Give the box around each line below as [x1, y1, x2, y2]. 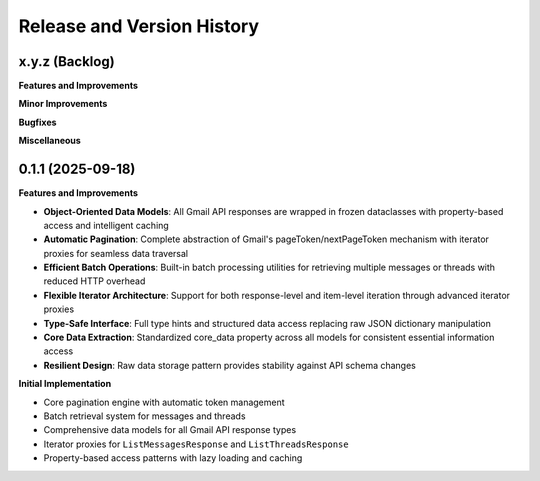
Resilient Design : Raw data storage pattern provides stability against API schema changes [43, 359, 417, 371]
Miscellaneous [18, 135, 82, 147]
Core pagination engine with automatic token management [43, 396, 285, 408]
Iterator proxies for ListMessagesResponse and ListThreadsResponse [43, 438, 349, 450]
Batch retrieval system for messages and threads [43, 410, 246, 422]
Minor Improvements [18, 98, 108, 110]
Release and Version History [18, 15, 260, 37]
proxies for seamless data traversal [43, 247, 189, 259]
